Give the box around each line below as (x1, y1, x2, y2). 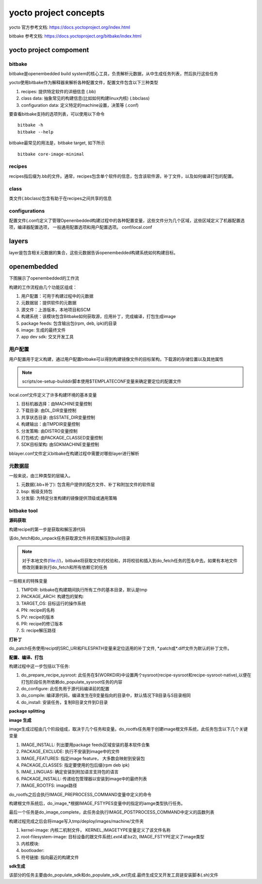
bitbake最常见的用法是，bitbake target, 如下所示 (9, 140, 105, 146)
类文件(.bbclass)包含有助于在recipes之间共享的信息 (9, 195, 112, 201)
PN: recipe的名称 (21, 607, 55, 613)
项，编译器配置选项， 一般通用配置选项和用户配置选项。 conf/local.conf (9, 224, 152, 230)
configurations (9, 207, 45, 214)
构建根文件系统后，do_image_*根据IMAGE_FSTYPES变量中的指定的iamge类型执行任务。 (9, 800, 185, 806)
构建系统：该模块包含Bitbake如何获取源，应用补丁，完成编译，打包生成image (21, 314, 176, 319)
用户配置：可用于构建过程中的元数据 (21, 293, 94, 299)
